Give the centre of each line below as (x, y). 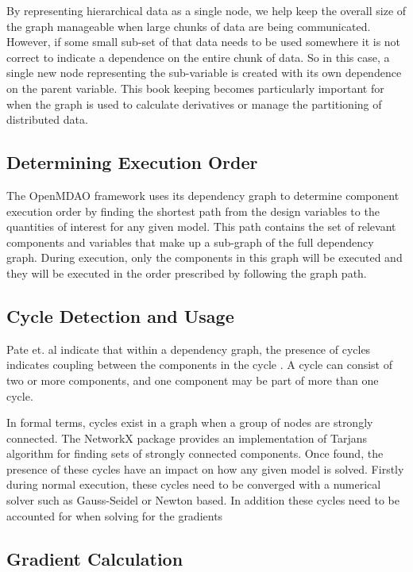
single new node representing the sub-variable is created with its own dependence (204, 73)
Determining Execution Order (132, 162)
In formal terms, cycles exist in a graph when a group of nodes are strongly (190, 422)
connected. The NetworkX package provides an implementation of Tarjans (187, 438)
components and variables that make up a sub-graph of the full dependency (190, 242)
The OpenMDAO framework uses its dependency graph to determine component (203, 195)
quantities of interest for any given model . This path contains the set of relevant (201, 226)
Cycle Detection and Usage (120, 315)
